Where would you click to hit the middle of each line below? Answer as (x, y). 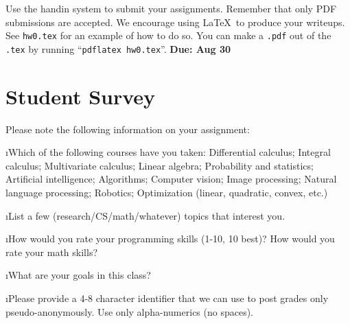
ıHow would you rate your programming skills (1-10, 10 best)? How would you (170, 239)
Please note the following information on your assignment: (128, 129)
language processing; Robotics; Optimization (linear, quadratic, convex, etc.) (167, 192)
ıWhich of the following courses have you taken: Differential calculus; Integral (168, 152)
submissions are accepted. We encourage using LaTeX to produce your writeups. (175, 22)
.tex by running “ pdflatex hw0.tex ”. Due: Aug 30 (118, 48)
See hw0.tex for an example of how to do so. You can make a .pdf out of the (168, 35)
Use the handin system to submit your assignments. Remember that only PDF (171, 8)
